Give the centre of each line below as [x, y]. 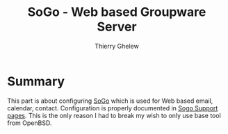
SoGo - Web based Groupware [117, 12]
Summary [36, 81]
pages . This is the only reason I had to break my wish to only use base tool [114, 115]
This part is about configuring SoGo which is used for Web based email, [110, 101]
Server [117, 27]
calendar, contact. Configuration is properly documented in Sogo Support [113, 108]
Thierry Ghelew [117, 46]
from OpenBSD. [30, 123]
